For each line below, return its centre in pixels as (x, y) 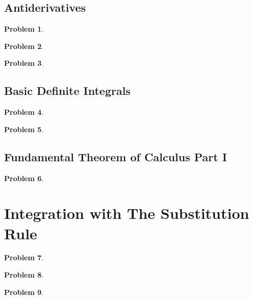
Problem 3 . (24, 63)
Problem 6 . (24, 178)
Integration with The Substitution (127, 213)
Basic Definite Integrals (67, 91)
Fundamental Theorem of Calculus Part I (116, 156)
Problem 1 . (24, 29)
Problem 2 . (24, 46)
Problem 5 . (24, 129)
